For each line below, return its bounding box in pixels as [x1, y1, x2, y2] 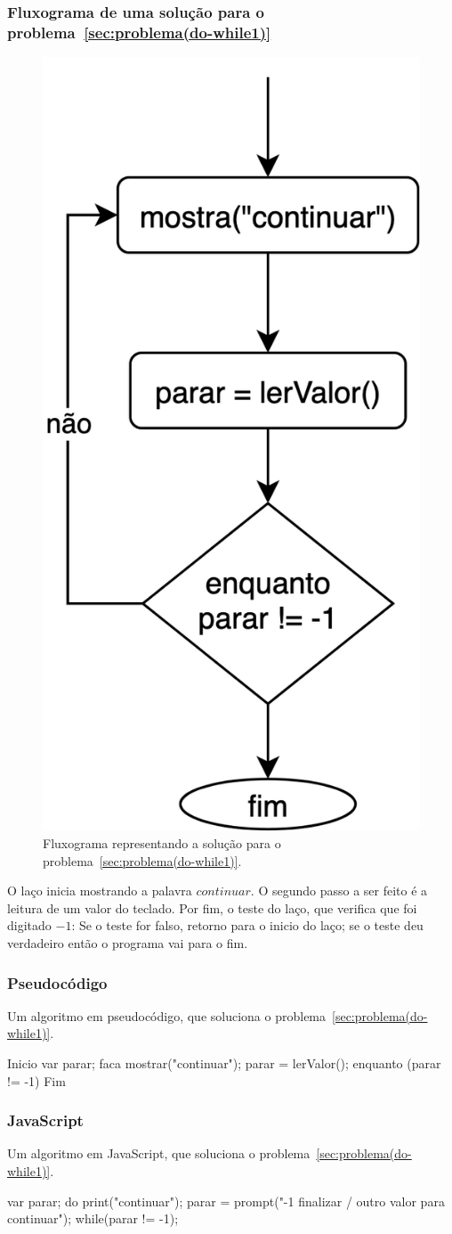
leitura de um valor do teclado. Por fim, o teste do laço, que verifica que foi [7, 898, 417, 917]
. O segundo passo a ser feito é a [250, 881, 428, 900]
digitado [7, 916, 52, 935]
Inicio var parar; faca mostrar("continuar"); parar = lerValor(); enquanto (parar [7, 1054, 441, 1073]
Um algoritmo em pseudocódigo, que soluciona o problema [7, 1006, 327, 1025]
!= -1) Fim [7, 1071, 66, 1090]
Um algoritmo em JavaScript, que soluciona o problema [7, 1144, 311, 1163]
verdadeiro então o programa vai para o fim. [7, 934, 248, 952]
